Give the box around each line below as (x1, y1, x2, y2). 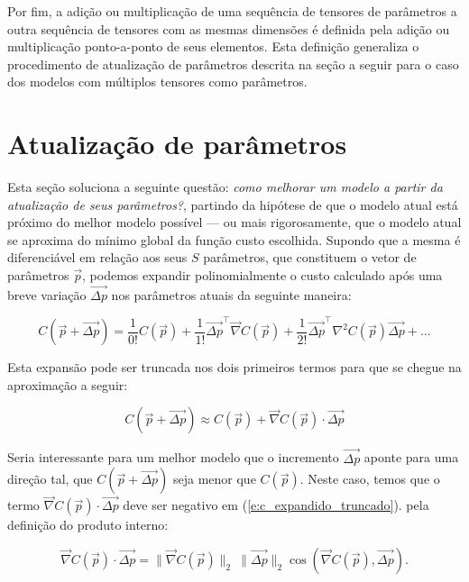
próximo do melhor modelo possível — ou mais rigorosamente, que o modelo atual (7, 213, 462, 232)
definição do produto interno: (7, 515, 169, 534)
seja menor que (172, 469, 256, 488)
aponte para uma (363, 448, 459, 467)
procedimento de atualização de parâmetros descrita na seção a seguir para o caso (7, 54, 459, 73)
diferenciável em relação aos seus (7, 248, 188, 267)
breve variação (7, 285, 87, 304)
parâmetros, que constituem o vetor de (203, 248, 417, 267)
